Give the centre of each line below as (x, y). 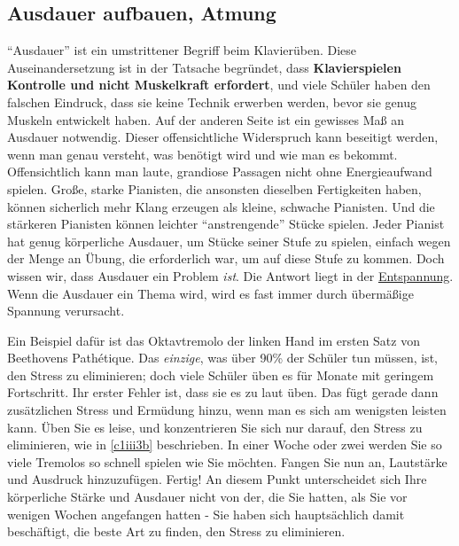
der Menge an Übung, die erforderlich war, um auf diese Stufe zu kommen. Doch (226, 258)
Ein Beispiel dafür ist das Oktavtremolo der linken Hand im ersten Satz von (214, 340)
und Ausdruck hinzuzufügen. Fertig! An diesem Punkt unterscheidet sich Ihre (217, 479)
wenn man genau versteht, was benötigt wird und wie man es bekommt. (202, 154)
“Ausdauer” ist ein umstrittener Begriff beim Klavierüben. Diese (182, 50)
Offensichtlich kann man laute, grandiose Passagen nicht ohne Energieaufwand (220, 172)
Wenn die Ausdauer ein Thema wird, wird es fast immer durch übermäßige (210, 293)
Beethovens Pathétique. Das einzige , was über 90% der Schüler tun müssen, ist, (222, 358)
